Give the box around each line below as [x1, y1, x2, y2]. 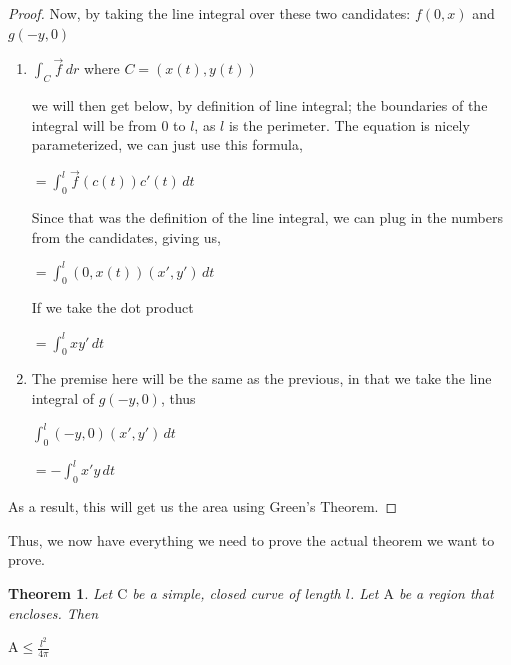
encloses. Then [8, 602, 99, 623]
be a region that [398, 582, 494, 603]
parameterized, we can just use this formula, [31, 134, 303, 155]
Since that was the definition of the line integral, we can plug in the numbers [31, 207, 503, 227]
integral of [31, 387, 95, 408]
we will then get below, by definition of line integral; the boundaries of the [31, 95, 488, 116]
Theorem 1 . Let [8, 582, 113, 603]
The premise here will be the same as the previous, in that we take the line [31, 368, 492, 389]
